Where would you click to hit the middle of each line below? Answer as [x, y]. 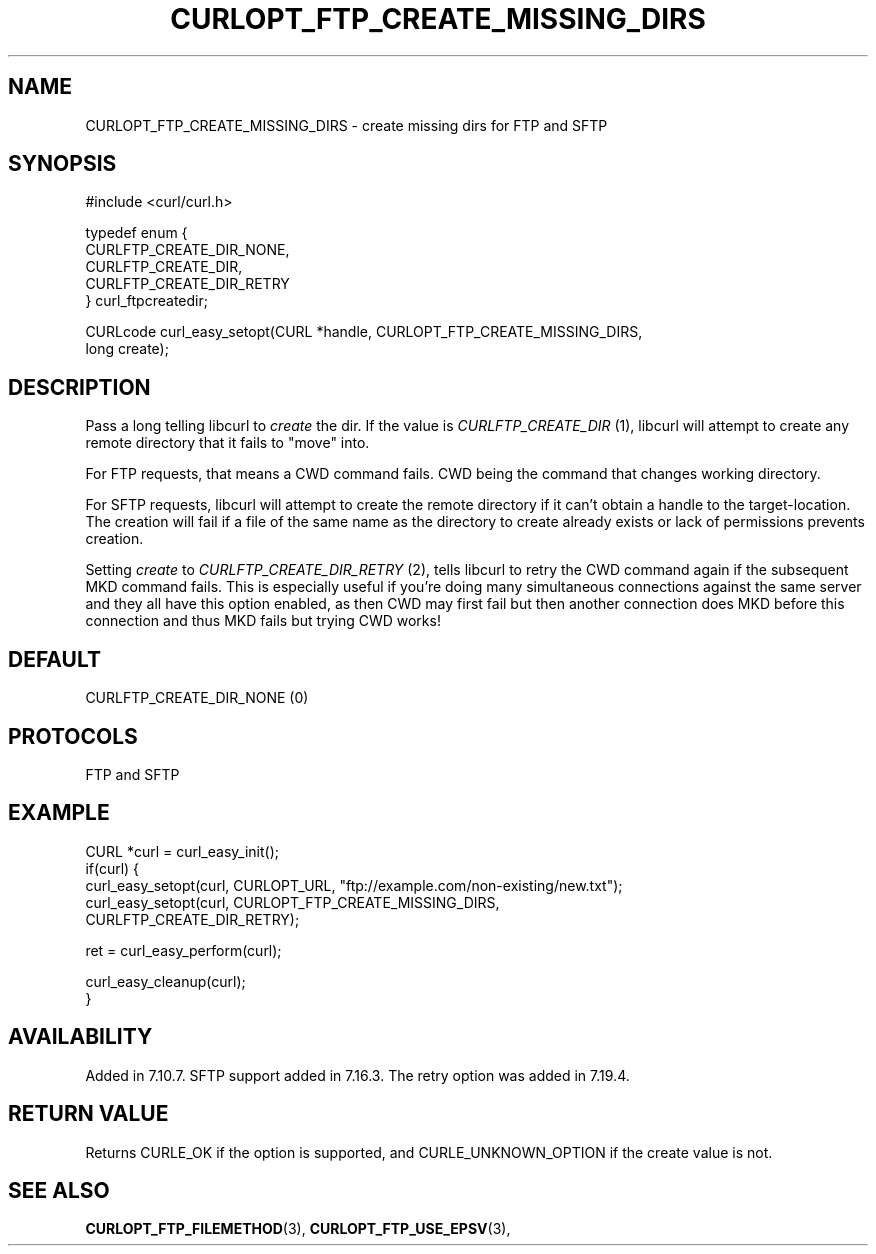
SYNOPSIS [62, 164]
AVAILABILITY [80, 1037]
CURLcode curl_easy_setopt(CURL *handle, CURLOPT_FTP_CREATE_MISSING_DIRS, [364, 332]
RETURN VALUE [88, 1114]
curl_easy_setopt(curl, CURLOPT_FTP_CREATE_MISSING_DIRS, [292, 902]
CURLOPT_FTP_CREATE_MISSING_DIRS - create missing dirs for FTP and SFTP [346, 125]
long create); [127, 349]
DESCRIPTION [79, 387]
